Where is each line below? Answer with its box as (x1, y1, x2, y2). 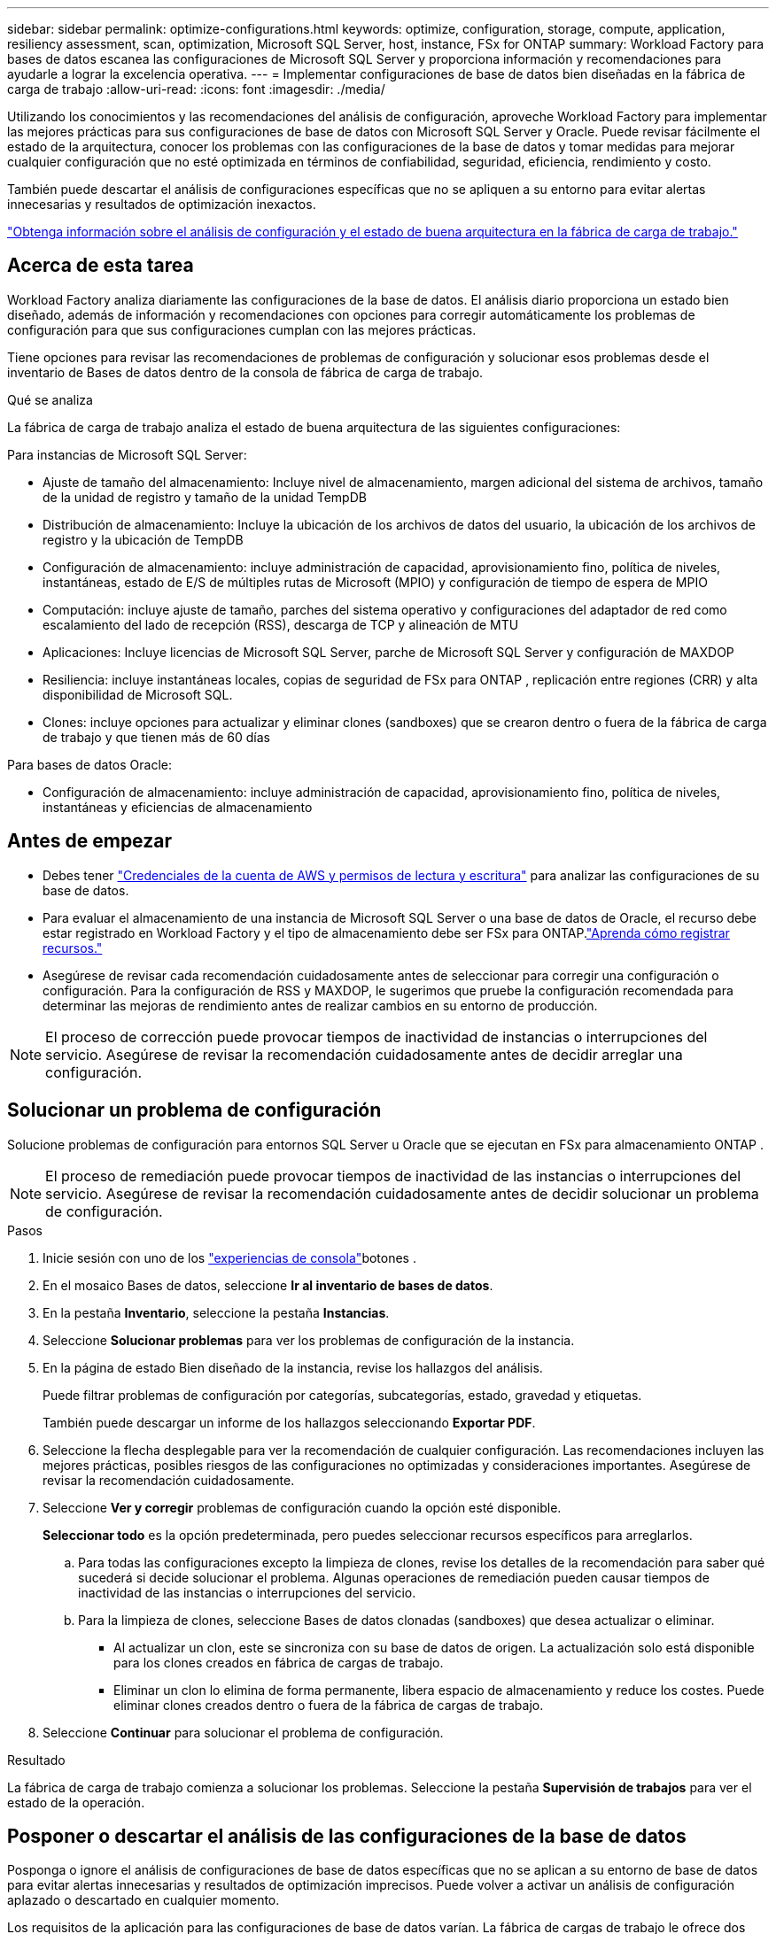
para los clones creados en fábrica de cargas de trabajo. (113, 1654, 444, 1670)
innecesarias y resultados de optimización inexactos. (7, 197, 316, 212)
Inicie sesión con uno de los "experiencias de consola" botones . (43, 1249, 416, 1265)
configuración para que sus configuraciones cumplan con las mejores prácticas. (7, 321, 477, 337)
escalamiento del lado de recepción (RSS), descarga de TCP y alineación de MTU (43, 616, 519, 632)
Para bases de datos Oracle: (7, 756, 173, 772)
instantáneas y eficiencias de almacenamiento (43, 799, 313, 815)
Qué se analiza (7, 391, 93, 407)
